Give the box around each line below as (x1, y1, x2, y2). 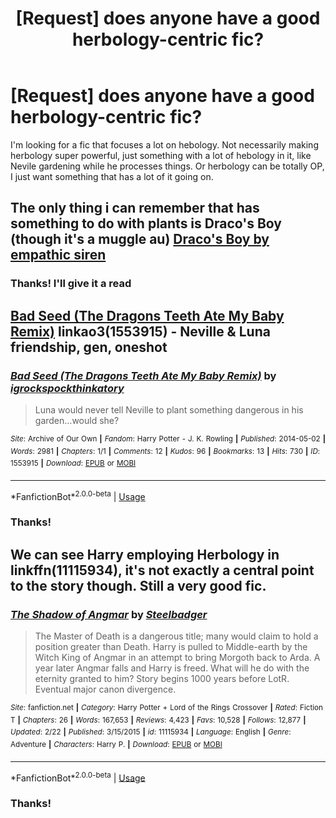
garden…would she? (34, 414, 120, 426)
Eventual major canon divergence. (34, 683, 177, 696)
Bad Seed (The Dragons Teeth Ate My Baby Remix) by (10, 368, 277, 382)
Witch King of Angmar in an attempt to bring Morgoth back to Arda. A (34, 652, 321, 664)
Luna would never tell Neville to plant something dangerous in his (34, 403, 304, 416)
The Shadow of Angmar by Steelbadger (10, 607, 208, 621)
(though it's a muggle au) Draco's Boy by (10, 231, 270, 248)
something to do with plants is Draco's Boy (10, 215, 282, 232)
